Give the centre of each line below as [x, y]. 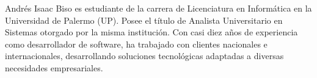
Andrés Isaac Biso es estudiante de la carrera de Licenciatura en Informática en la [158, 8]
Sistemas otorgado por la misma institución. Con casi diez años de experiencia [151, 32]
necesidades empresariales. [54, 67]
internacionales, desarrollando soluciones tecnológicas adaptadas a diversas [144, 56]
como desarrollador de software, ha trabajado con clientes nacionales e [136, 44]
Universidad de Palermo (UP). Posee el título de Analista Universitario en [144, 20]
